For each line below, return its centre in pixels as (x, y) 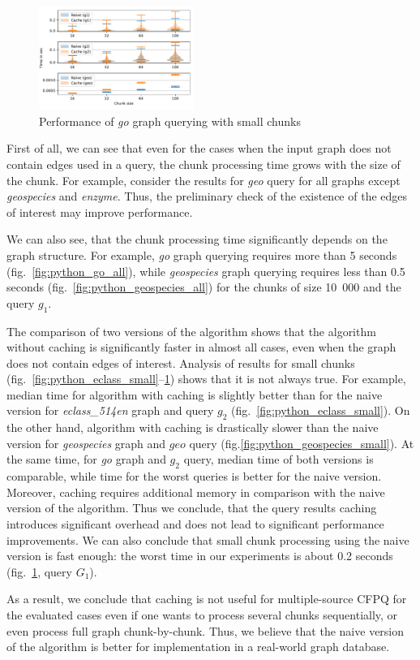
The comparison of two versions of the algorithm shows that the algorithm (191, 331)
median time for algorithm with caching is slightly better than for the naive (195, 394)
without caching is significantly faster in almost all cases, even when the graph (201, 347)
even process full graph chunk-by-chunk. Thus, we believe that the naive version (206, 630)
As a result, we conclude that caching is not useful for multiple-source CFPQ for (207, 599)
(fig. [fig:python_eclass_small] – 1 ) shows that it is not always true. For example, (206, 379)
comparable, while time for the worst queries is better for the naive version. (194, 476)
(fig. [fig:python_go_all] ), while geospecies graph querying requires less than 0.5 (206, 271)
